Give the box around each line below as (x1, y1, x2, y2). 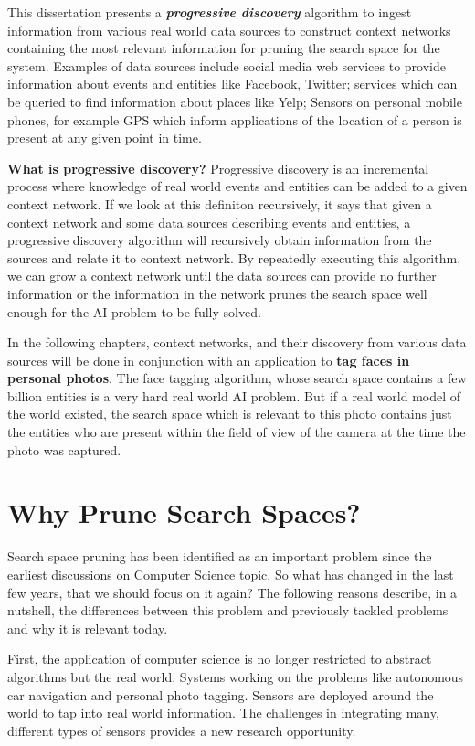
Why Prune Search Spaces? (7, 494, 361, 531)
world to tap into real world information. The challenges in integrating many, (7, 703, 439, 722)
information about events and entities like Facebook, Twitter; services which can (7, 74, 458, 93)
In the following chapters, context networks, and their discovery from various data (7, 333, 467, 352)
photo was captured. (7, 440, 121, 459)
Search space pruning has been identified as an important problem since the (7, 547, 432, 566)
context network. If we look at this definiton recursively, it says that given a (7, 194, 432, 213)
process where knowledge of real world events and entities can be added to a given (7, 176, 468, 196)
